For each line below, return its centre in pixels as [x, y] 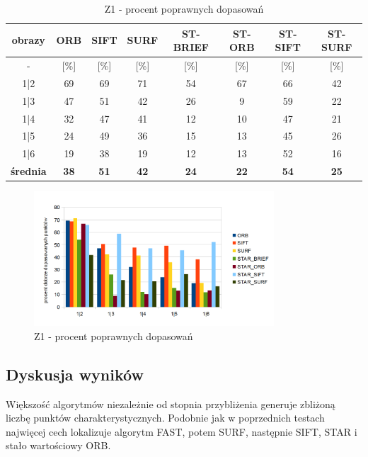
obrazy [28, 40]
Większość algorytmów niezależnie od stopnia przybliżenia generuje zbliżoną [171, 404]
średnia [29, 171]
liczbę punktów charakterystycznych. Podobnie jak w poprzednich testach [165, 418]
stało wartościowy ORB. [58, 445]
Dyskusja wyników [75, 374]
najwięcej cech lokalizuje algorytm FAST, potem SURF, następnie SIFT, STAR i [182, 431]
